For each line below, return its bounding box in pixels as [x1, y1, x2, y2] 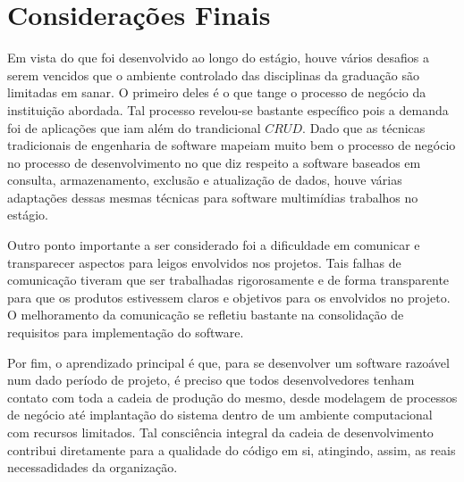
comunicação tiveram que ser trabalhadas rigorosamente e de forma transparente [7, 270, 450, 289]
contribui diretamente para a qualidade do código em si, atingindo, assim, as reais [7, 440, 456, 459]
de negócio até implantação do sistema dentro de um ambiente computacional [7, 405, 433, 424]
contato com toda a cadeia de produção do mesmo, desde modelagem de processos [7, 387, 458, 406]
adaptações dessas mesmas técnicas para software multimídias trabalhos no [7, 187, 418, 206]
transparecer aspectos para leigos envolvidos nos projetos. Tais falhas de [7, 253, 401, 271]
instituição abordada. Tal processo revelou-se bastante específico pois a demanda [7, 100, 449, 119]
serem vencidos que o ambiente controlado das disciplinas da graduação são [7, 65, 419, 84]
